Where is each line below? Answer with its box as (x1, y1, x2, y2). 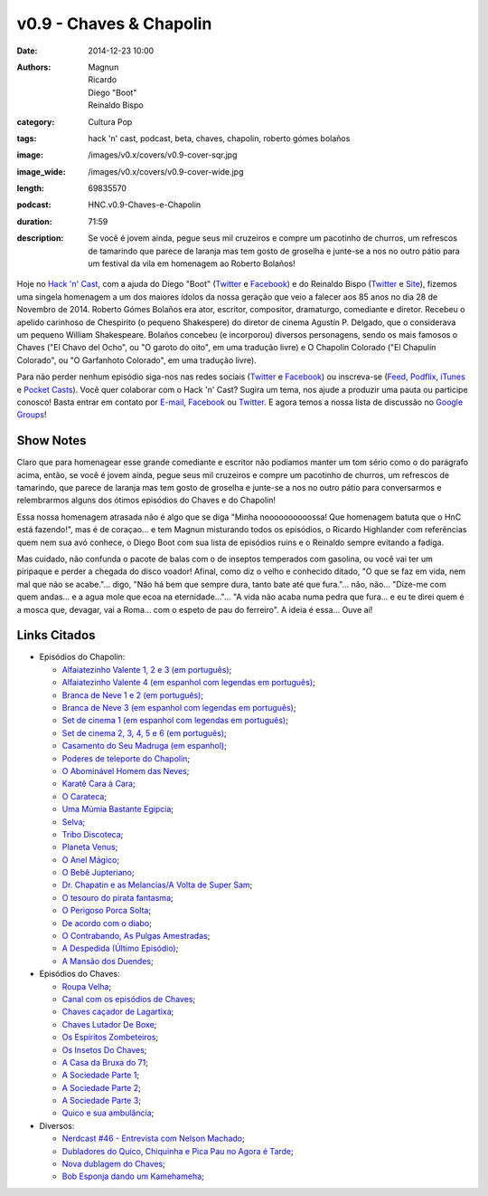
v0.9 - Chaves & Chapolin (16, 14, 212, 33)
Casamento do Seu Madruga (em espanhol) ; (61, 741, 228, 751)
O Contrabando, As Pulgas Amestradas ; (61, 931, 211, 942)
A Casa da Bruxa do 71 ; (61, 1057, 149, 1067)
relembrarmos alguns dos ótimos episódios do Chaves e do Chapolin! (16, 494, 276, 506)
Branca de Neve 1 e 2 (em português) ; (61, 689, 203, 701)
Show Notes (16, 433, 87, 448)
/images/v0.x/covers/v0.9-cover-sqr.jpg (88, 149, 238, 160)
